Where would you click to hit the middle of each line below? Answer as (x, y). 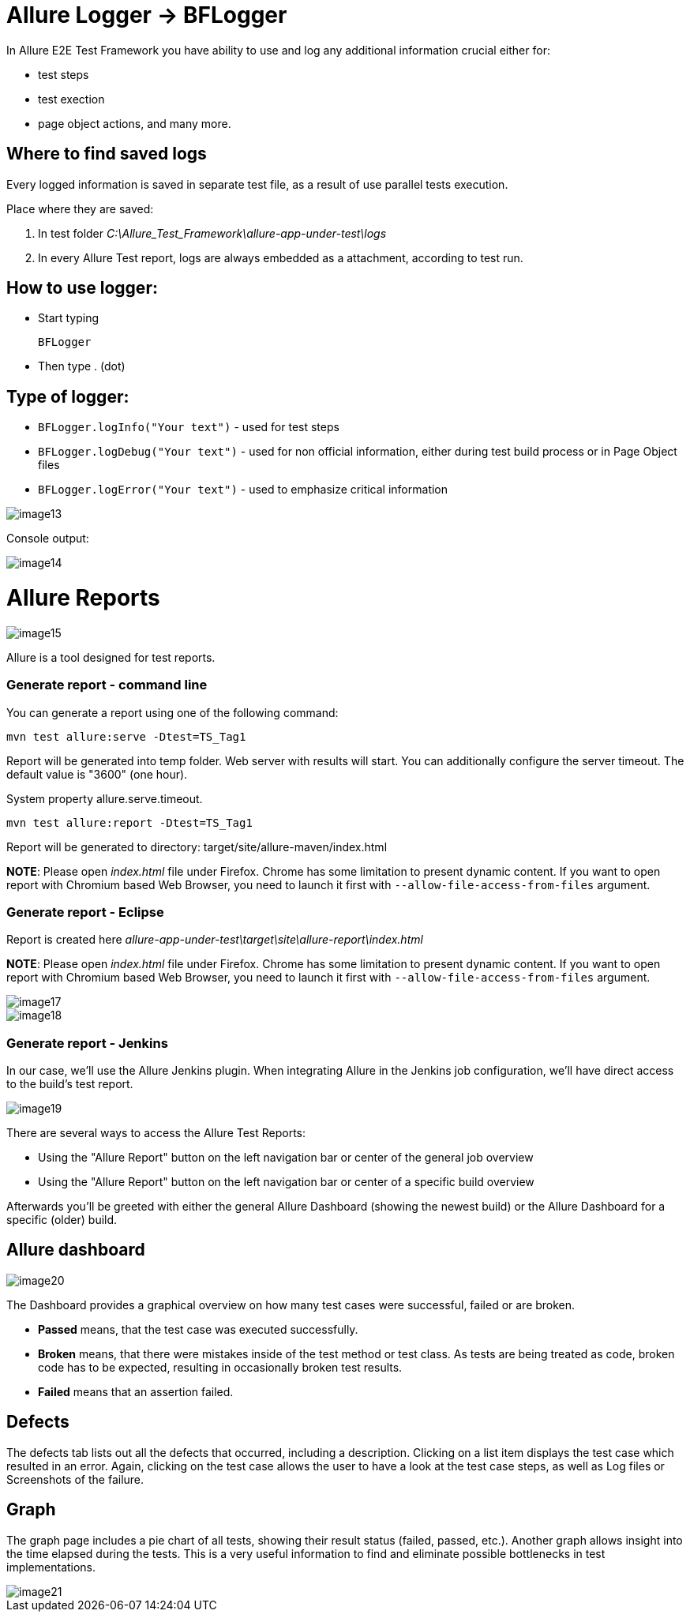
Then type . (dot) (82, 366)
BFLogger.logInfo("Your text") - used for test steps (189, 427)
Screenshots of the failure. (75, 1479)
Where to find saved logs (107, 154)
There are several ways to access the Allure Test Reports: (156, 1133)
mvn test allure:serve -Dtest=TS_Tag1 (126, 736)
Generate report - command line (107, 685)
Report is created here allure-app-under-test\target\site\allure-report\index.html (215, 940)
